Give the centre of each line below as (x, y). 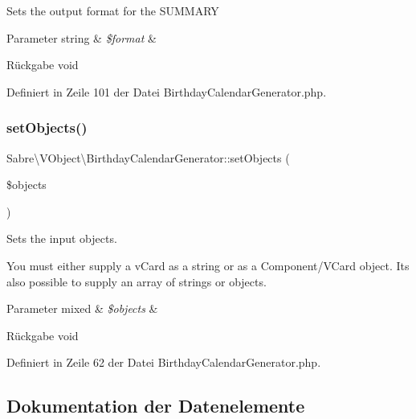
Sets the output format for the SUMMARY (113, 10)
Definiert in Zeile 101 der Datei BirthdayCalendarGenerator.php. (167, 91)
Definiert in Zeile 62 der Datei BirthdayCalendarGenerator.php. (164, 362)
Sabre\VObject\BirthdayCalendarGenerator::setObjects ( (148, 157)
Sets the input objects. (62, 238)
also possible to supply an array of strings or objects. (137, 281)
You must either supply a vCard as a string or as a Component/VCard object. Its (208, 265)
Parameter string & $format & (82, 37)
